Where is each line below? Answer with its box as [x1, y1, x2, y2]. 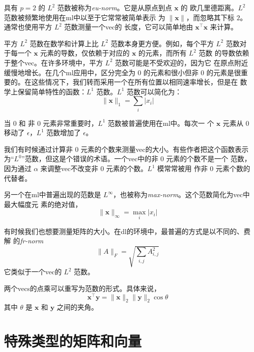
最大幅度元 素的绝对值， [4, 199, 82, 209]
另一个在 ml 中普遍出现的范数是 [4, 189, 101, 200]
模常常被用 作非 [157, 163, 208, 174]
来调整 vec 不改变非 [40, 163, 98, 174]
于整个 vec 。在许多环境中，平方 [4, 57, 103, 67]
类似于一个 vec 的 [10, 266, 62, 277]
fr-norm [20, 235, 44, 246]
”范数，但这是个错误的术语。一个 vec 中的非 [21, 153, 158, 164]
